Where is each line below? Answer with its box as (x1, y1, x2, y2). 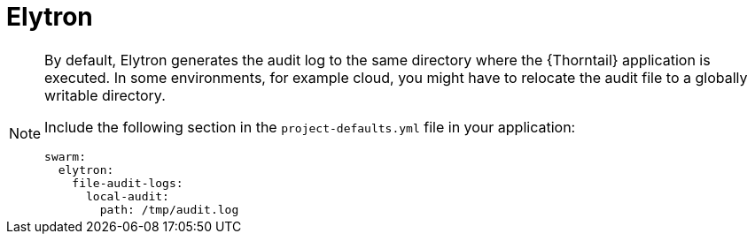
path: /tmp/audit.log (99, 202, 239, 216)
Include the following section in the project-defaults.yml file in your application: (44, 117, 576, 136)
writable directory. (44, 86, 166, 104)
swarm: (44, 149, 87, 163)
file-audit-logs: (72, 176, 183, 190)
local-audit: (86, 189, 169, 203)
